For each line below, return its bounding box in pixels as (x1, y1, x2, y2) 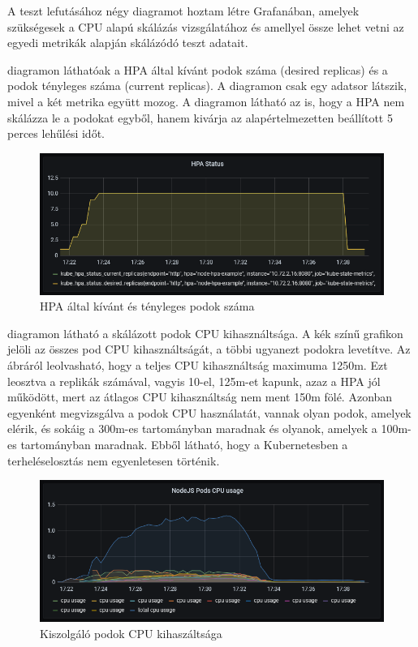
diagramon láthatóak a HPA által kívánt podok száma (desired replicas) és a (7, 61, 388, 78)
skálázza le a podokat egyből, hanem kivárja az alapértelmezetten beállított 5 (7, 109, 393, 126)
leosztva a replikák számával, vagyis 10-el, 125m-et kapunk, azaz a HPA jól (7, 372, 381, 389)
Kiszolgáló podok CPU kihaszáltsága (40, 624, 222, 641)
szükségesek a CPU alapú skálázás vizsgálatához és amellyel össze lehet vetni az (7, 18, 404, 35)
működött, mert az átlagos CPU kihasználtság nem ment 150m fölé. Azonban (7, 388, 393, 405)
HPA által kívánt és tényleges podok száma (40, 298, 255, 315)
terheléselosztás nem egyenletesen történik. (7, 452, 220, 469)
